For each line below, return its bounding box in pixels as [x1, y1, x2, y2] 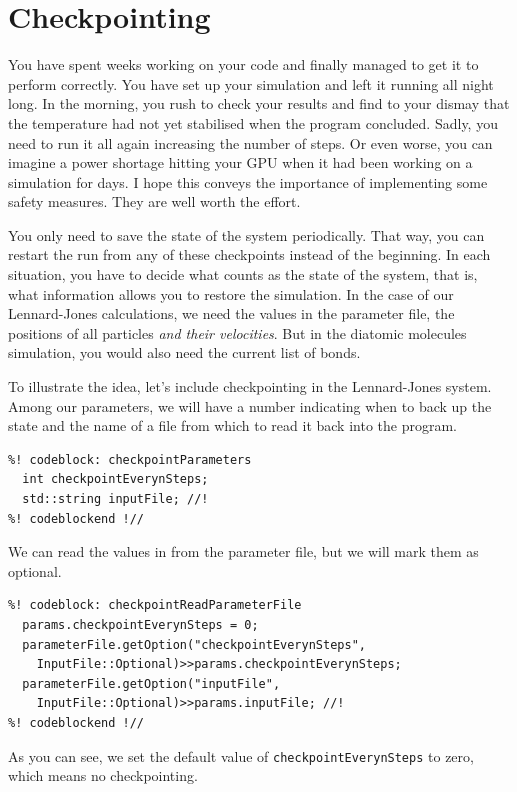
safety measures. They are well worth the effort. [8, 191, 301, 212]
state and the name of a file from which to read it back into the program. [8, 415, 457, 436]
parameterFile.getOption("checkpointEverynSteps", [22, 637, 366, 652]
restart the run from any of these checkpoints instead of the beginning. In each [8, 244, 491, 265]
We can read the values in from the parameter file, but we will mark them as [8, 541, 479, 562]
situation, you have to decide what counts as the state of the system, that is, [8, 264, 478, 285]
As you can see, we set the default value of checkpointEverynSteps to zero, [8, 745, 474, 766]
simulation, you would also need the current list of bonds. [8, 342, 361, 363]
